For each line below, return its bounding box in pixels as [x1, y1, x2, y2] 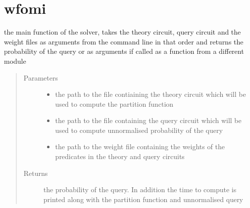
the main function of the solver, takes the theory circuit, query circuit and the [4, 27, 241, 37]
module [4, 55, 26, 66]
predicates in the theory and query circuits [55, 151, 185, 162]
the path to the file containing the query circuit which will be [55, 115, 242, 125]
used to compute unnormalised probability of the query [55, 125, 223, 135]
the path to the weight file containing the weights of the [55, 141, 225, 152]
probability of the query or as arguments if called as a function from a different [4, 46, 244, 56]
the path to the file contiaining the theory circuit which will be [55, 89, 246, 99]
